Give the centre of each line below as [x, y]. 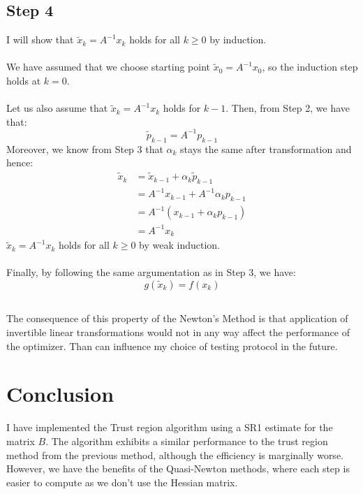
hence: [20, 162]
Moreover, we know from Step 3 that [85, 148]
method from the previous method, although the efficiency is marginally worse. [175, 455]
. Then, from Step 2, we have [288, 108]
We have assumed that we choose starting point [108, 67]
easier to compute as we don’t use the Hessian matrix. [122, 482]
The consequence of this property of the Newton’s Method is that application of [177, 318]
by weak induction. [179, 245]
